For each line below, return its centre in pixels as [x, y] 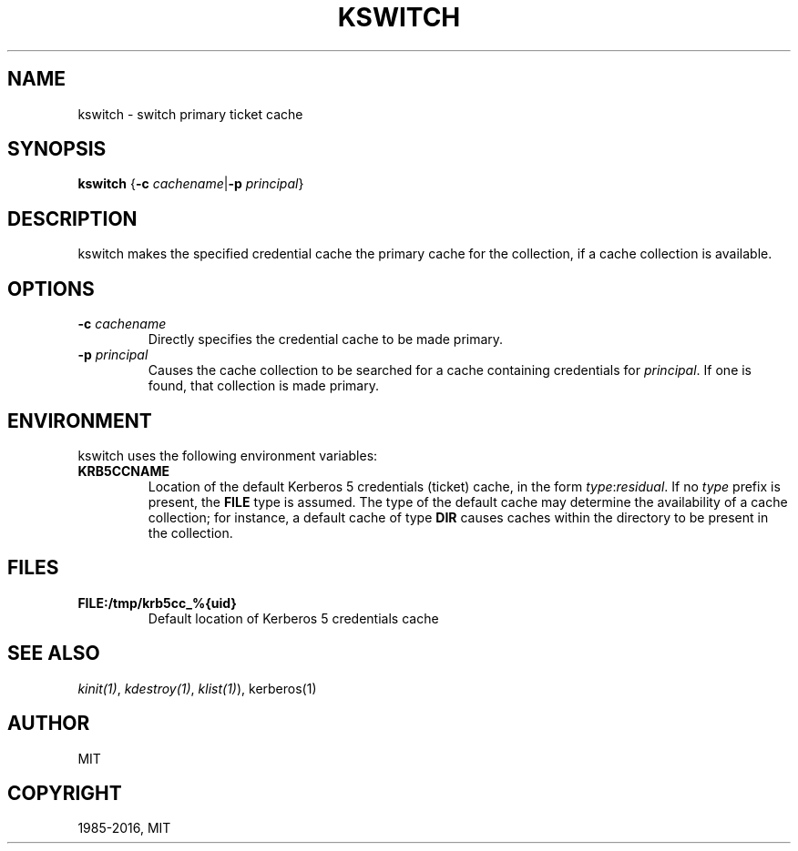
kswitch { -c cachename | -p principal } [191, 184]
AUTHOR [49, 724]
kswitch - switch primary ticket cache [190, 114]
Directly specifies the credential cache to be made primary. [326, 339]
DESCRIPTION [72, 218]
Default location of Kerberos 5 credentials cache [293, 618]
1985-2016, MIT [124, 828]
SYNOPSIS [57, 149]
